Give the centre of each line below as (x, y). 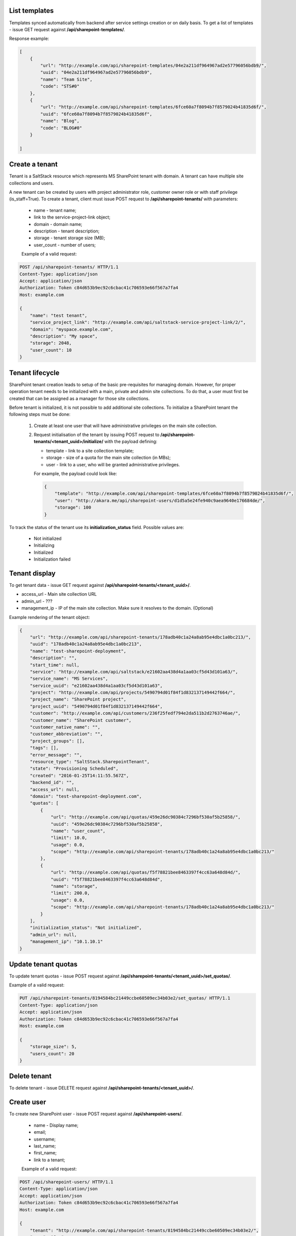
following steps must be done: (40, 414)
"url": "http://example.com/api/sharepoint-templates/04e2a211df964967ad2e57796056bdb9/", (153, 66)
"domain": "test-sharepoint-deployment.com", (86, 796)
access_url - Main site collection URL (59, 594)
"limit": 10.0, (69, 838)
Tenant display (32, 573)
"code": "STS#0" (60, 86)
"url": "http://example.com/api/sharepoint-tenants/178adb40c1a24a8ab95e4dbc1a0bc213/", (140, 637)
